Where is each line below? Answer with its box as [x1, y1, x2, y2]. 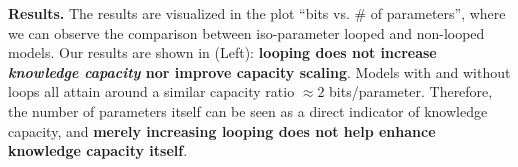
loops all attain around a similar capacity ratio [8, 81, 295, 102]
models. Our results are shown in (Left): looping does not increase [8, 42, 437, 63]
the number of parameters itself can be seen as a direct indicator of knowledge [8, 100, 488, 121]
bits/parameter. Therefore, [329, 81, 493, 102]
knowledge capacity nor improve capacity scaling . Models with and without [8, 61, 511, 82]
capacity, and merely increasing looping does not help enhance [8, 120, 436, 141]
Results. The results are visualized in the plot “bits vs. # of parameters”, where [8, 3, 506, 23]
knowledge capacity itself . [8, 140, 188, 161]
